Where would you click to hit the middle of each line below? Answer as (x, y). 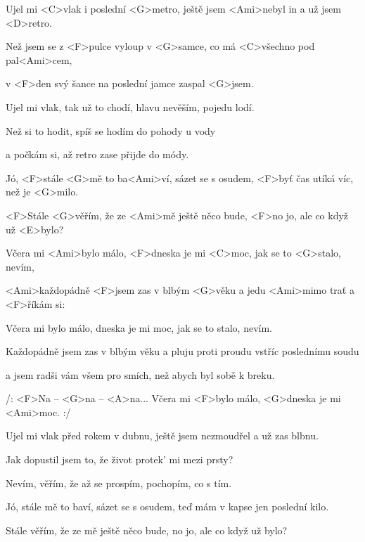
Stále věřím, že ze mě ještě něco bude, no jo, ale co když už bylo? (147, 530)
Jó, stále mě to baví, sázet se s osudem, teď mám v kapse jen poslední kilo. (167, 506)
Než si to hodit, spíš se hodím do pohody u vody (111, 130)
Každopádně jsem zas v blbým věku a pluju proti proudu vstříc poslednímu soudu (182, 351)
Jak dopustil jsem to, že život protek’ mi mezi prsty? (120, 459)
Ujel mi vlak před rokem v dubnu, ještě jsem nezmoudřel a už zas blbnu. (162, 435)
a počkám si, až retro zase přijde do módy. (97, 154)
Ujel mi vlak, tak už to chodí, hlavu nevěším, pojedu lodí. (130, 107)
